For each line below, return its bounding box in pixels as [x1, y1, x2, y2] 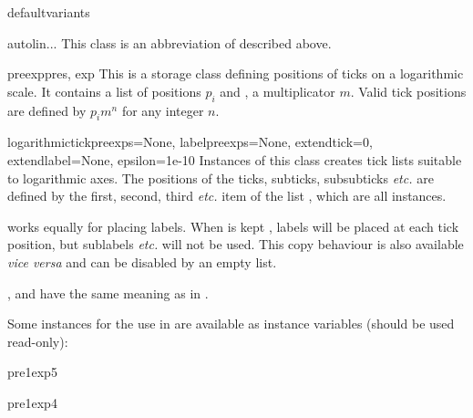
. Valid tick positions [350, 81, 467, 100]
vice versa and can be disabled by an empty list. [7, 252, 277, 271]
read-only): [7, 331, 68, 350]
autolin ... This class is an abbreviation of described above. [7, 33, 332, 52]
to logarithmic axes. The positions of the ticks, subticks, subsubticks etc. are [7, 168, 434, 187]
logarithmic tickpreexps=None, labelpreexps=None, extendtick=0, [7, 132, 373, 152]
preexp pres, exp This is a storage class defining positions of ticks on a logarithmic [7, 64, 464, 83]
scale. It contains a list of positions [7, 81, 201, 100]
